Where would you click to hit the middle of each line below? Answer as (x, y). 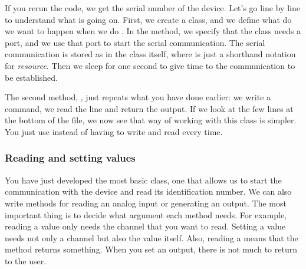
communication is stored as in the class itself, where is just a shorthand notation (150, 54)
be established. (31, 77)
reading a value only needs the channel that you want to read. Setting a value (145, 226)
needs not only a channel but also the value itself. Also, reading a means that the (152, 237)
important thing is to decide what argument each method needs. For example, (146, 214)
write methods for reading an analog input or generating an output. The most (146, 203)
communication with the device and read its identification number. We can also (148, 191)
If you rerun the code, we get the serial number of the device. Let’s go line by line (152, 8)
